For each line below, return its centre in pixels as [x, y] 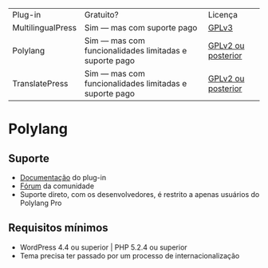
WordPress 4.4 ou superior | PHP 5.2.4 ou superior [103, 247]
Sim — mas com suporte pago [141, 28]
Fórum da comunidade [57, 186]
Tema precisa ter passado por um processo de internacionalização [130, 255]
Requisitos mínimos [59, 228]
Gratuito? [102, 15]
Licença [223, 15]
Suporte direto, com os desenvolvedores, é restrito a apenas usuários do [140, 194]
